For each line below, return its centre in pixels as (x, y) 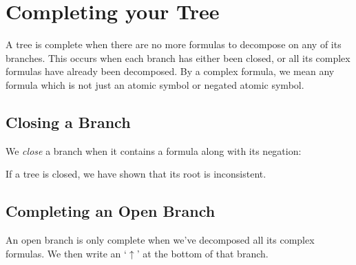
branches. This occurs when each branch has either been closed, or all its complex (178, 57)
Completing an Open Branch (111, 211)
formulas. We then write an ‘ (66, 253)
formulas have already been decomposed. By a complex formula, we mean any (170, 71)
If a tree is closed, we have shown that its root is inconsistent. (136, 174)
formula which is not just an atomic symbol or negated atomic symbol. (155, 84)
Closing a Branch (68, 121)
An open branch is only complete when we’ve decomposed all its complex (160, 240)
